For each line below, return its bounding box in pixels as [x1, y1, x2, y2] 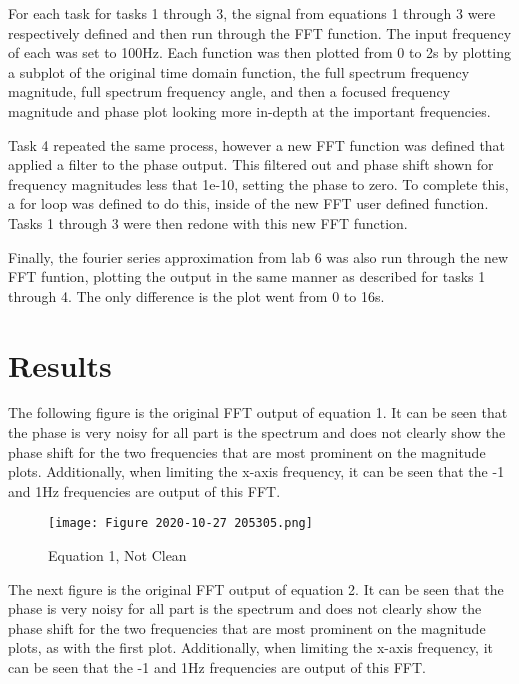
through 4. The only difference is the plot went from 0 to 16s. [8, 285, 385, 306]
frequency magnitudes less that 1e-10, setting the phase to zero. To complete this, [8, 173, 509, 194]
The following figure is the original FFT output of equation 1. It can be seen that [8, 402, 508, 423]
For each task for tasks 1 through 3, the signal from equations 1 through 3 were [8, 3, 496, 23]
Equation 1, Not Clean [48, 545, 187, 566]
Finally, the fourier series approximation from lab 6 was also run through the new [8, 246, 509, 267]
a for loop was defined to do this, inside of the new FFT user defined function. [8, 193, 489, 214]
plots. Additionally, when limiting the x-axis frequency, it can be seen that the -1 [8, 461, 505, 482]
